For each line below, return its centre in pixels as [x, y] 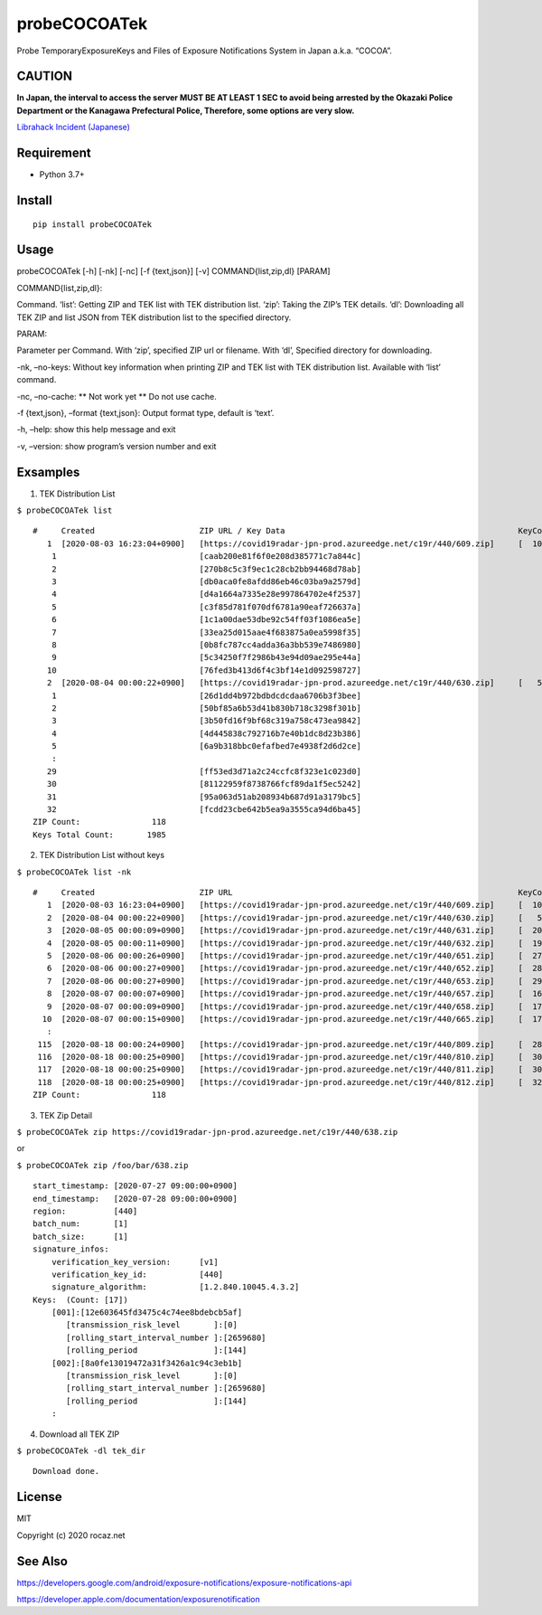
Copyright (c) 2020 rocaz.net [71, 1535]
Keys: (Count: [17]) [80, 1299]
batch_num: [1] [80, 1224]
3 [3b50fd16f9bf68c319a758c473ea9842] [206, 721]
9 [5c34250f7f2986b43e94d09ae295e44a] [206, 657]
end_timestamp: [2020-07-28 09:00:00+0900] [135, 1199]
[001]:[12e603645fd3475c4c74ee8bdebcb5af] [147, 1313]
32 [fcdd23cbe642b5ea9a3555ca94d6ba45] [204, 810]
